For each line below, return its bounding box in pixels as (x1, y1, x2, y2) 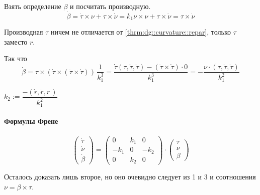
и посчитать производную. (70, 1, 151, 11)
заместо (4, 36, 28, 47)
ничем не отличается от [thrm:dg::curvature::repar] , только (50, 27, 231, 37)
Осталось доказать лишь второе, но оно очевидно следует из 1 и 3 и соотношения (4, 171, 256, 182)
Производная (4, 27, 43, 37)
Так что (4, 53, 27, 64)
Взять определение (4, 1, 61, 11)
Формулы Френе (4, 116, 58, 126)
